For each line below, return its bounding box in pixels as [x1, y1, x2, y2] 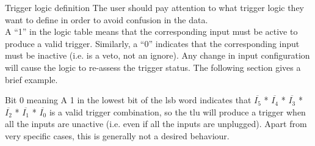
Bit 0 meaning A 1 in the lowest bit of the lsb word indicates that [5, 93, 252, 106]
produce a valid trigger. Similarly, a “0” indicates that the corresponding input [5, 37, 300, 49]
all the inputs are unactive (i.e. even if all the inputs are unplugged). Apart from [5, 117, 307, 130]
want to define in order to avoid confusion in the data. [5, 13, 208, 26]
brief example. [5, 73, 58, 86]
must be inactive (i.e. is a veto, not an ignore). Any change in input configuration [5, 49, 310, 62]
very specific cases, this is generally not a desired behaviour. [5, 129, 230, 142]
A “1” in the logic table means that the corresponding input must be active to [5, 25, 298, 38]
